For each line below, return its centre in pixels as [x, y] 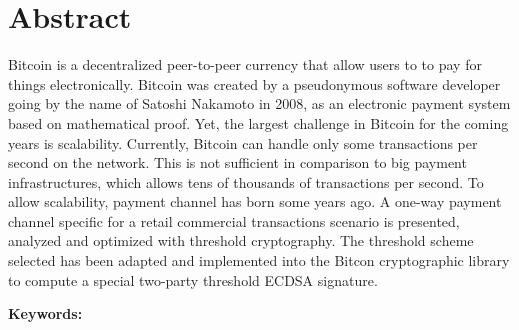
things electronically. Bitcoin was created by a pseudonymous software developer [254, 83]
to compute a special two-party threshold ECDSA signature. [193, 279]
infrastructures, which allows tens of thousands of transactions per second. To [246, 181]
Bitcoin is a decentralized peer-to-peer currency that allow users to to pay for [245, 64]
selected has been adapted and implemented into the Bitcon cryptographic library [259, 260]
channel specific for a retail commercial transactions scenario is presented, [234, 220]
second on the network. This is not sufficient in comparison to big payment [237, 162]
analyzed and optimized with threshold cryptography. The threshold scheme [241, 240]
